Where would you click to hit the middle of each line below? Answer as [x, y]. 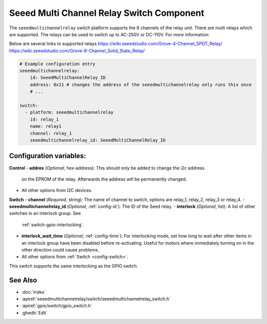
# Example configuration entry [58, 64]
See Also [23, 280]
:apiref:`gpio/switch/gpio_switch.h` [57, 306]
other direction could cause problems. [60, 250]
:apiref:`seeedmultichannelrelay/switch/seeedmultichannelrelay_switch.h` [96, 299]
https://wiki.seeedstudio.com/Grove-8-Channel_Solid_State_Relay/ [77, 51]
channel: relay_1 [51, 133]
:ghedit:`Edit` [35, 313]
